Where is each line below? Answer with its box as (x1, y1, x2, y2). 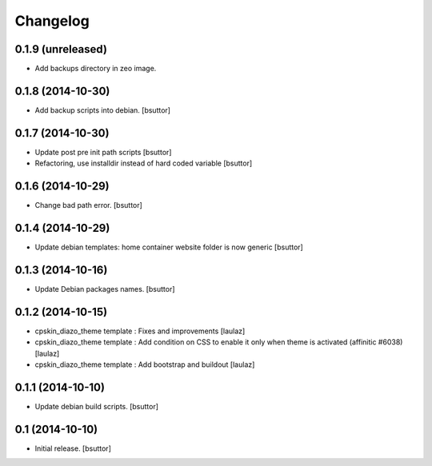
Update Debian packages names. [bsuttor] (34, 284, 175, 293)
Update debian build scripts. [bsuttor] (34, 401, 159, 411)
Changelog (14, 12, 90, 30)
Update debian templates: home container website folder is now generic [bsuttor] (34, 242, 303, 252)
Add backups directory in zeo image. (34, 64, 157, 74)
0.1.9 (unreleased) (14, 42, 108, 56)
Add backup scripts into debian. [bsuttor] (34, 105, 171, 115)
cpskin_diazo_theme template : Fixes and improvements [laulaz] (34, 326, 246, 336)
